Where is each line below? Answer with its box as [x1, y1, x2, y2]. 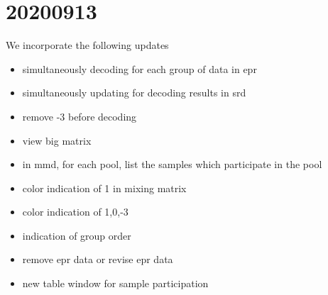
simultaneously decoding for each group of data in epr [22, 61, 257, 76]
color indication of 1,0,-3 [22, 204, 129, 219]
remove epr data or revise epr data [22, 252, 173, 267]
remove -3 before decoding [22, 108, 137, 123]
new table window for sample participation [22, 276, 209, 291]
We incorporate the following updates [6, 38, 169, 52]
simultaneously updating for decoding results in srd [22, 85, 246, 100]
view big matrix [22, 133, 92, 147]
